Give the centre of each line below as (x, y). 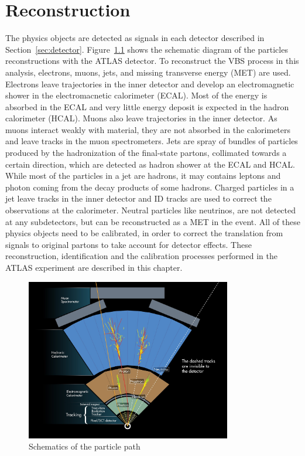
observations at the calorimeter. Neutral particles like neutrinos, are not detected (151, 210)
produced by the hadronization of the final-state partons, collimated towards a (146, 153)
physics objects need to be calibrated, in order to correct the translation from (144, 233)
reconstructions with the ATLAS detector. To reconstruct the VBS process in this (152, 61)
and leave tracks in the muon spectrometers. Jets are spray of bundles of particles (152, 141)
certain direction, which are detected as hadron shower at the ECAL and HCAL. (150, 164)
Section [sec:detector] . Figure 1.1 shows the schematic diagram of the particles (147, 49)
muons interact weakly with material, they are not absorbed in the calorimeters (148, 129)
